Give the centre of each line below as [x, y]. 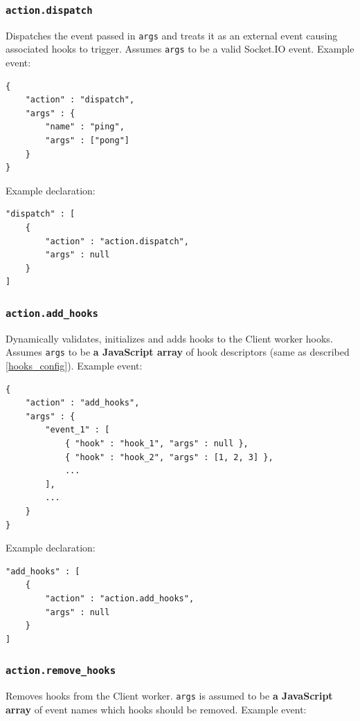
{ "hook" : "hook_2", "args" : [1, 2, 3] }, [169, 457]
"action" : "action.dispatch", [117, 241]
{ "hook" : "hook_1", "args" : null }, [156, 444]
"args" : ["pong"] [87, 141]
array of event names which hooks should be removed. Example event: [156, 709]
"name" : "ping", [85, 127]
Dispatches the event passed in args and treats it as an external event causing [172, 35]
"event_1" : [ [78, 430]
